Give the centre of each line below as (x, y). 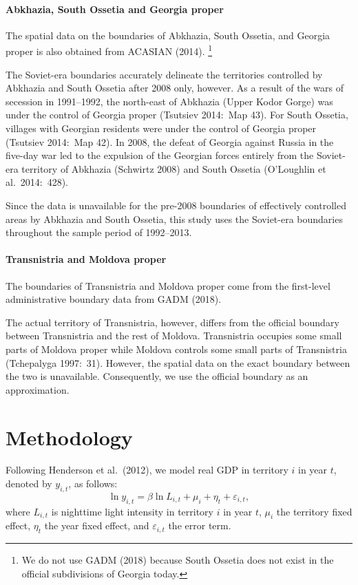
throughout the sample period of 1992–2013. (99, 232)
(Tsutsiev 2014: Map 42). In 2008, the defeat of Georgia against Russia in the (170, 141)
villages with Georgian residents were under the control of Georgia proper (161, 128)
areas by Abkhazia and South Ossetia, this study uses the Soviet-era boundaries (174, 219)
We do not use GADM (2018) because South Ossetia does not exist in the (178, 560)
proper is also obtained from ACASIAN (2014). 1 (109, 50)
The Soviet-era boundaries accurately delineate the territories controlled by (164, 74)
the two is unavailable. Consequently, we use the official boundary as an (157, 376)
